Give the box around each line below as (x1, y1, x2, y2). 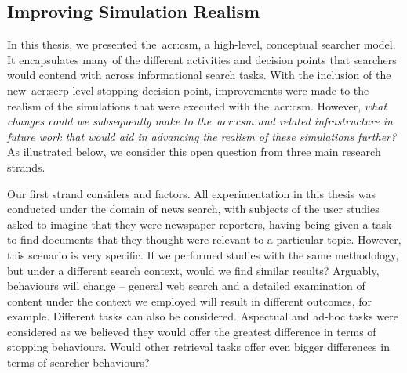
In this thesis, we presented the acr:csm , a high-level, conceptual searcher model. (7, 36, 396, 53)
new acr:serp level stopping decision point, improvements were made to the (7, 81, 369, 98)
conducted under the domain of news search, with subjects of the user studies (7, 201, 380, 217)
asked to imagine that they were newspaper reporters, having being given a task (7, 215, 392, 232)
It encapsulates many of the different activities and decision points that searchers (7, 51, 397, 67)
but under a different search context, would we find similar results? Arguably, (7, 262, 380, 278)
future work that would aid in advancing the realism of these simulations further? (7, 128, 397, 144)
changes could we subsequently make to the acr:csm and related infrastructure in (7, 113, 393, 129)
